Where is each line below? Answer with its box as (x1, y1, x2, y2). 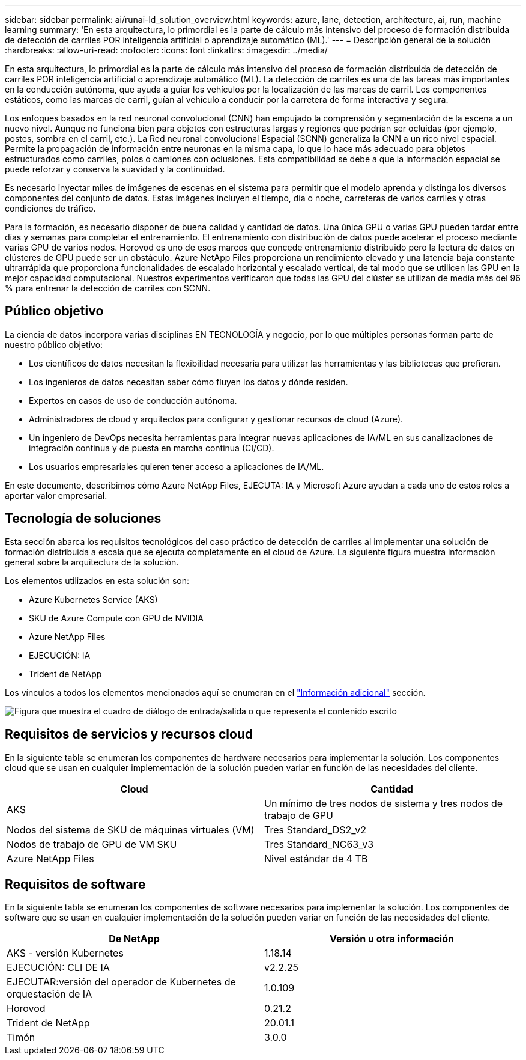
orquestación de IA (7, 988, 92, 1001)
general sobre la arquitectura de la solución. (5, 556, 179, 567)
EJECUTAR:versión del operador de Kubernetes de (7, 976, 236, 988)
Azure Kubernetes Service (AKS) (29, 594, 158, 605)
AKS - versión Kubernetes (7, 947, 124, 960)
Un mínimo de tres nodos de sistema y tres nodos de (264, 797, 503, 809)
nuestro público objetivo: (5, 339, 103, 350)
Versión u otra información (330, 933, 454, 945)
